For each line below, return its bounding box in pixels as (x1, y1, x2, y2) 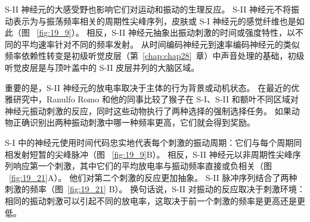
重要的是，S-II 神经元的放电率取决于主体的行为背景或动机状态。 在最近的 (5, 81, 292, 93)
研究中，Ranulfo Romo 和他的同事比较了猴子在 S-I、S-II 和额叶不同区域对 (13, 93, 299, 105)
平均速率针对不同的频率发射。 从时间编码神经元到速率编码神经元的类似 (21, 37, 300, 50)
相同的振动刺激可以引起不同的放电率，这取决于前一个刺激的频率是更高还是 (5, 194, 297, 207)
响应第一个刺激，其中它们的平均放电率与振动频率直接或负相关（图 (13, 160, 272, 172)
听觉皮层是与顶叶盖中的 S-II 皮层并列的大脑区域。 (5, 61, 200, 73)
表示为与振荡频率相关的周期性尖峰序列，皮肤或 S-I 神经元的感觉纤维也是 (13, 14, 296, 27)
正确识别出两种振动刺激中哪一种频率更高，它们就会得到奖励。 (13, 116, 255, 129)
